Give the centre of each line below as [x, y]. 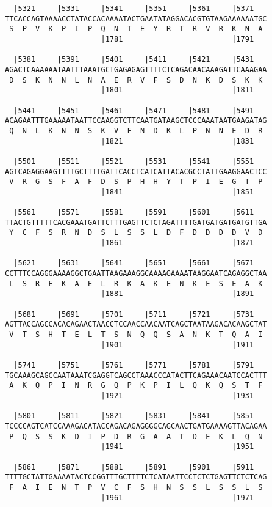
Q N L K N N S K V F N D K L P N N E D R [136, 131]
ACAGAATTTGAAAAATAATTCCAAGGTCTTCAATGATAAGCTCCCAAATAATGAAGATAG [136, 121]
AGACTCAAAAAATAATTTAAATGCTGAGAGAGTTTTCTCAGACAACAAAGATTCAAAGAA [136, 69]
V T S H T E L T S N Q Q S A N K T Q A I [136, 335]
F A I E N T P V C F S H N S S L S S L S [136, 487]
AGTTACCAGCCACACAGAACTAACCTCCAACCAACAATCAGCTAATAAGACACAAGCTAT [136, 324]
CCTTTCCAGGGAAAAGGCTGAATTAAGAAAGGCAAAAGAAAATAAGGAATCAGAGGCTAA [136, 274]
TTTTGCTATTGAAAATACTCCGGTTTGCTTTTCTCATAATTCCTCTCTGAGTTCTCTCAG [136, 477]
